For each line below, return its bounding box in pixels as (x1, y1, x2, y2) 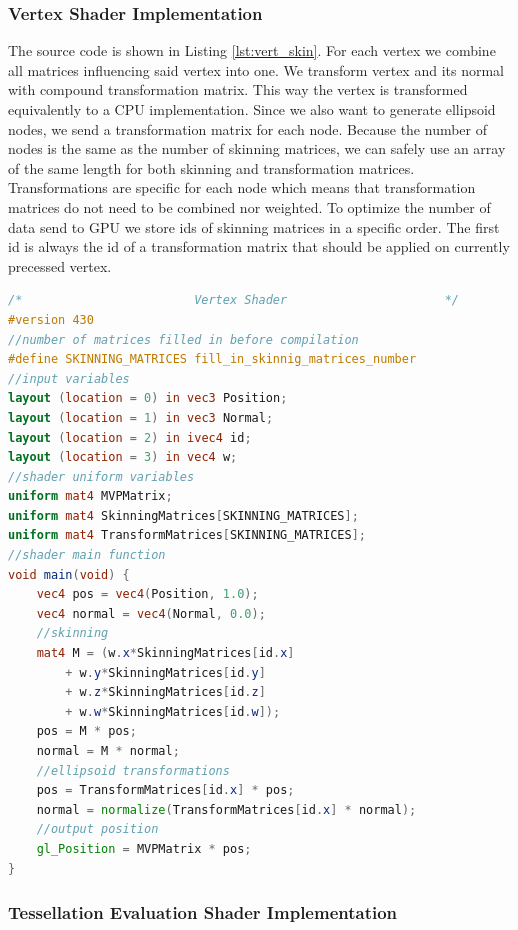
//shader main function (8, 548, 166, 563)
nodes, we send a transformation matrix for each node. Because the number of (8, 118, 488, 139)
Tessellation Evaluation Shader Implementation (8, 900, 398, 925)
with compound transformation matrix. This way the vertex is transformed (8, 79, 468, 100)
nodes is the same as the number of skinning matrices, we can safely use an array (8, 138, 506, 159)
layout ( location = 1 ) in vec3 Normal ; (8, 410, 274, 425)
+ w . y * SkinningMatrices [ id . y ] (65, 665, 266, 680)
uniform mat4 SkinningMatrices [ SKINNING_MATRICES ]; (8, 508, 359, 523)
